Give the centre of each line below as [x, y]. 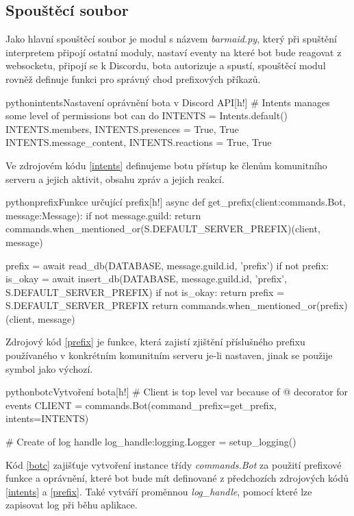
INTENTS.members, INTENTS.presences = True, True [122, 128]
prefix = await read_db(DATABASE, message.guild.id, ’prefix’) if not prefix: [167, 265]
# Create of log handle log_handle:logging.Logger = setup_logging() [151, 442]
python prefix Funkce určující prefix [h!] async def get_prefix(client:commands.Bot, [176, 202]
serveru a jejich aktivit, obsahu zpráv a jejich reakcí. [115, 179]
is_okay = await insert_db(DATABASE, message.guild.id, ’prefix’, [146, 279]
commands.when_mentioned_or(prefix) [264, 305]
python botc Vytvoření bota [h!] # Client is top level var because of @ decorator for [177, 392]
